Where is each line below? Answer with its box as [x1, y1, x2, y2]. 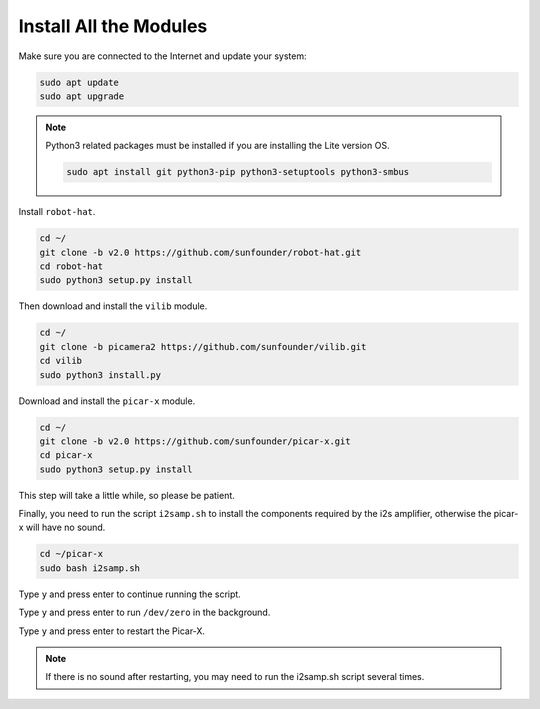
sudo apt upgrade [39, 90, 125, 102]
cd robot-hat [39, 261, 104, 272]
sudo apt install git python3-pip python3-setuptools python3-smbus [66, 166, 410, 178]
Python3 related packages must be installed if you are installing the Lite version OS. [45, 140, 390, 152]
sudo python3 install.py [39, 369, 162, 380]
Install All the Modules [18, 15, 208, 37]
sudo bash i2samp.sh [39, 562, 140, 574]
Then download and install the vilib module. [18, 300, 208, 312]
